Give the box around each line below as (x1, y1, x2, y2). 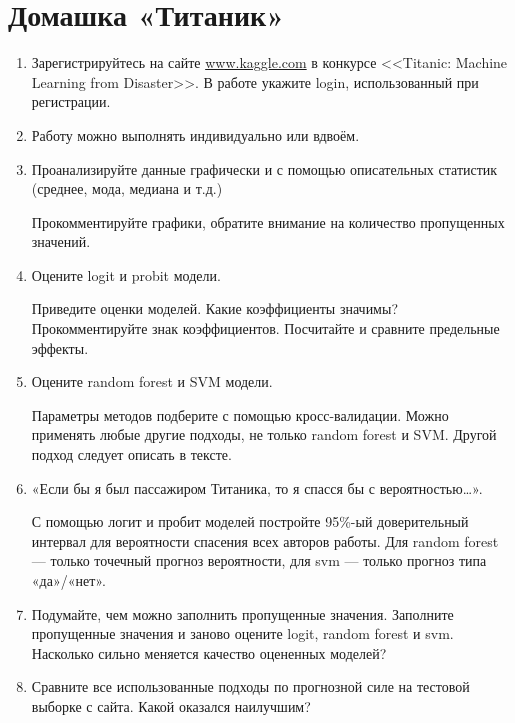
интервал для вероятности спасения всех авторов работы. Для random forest (31, 530, 499, 551)
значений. (31, 231, 91, 252)
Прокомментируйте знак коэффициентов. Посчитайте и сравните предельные (31, 318, 500, 339)
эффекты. (31, 337, 89, 358)
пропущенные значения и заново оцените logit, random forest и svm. (31, 623, 454, 644)
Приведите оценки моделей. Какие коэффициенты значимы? (31, 298, 398, 319)
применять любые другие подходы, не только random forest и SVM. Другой (31, 424, 497, 445)
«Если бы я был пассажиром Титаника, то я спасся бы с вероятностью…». (31, 477, 483, 498)
